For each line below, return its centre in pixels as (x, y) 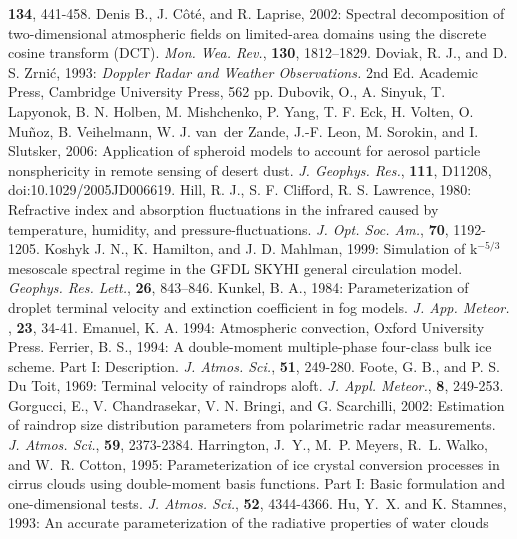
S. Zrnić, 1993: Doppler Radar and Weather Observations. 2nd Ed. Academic (243, 71)
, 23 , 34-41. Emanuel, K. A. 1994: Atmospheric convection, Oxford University (246, 326)
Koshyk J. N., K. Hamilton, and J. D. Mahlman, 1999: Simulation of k (261, 248)
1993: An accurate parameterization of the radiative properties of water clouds (248, 522)
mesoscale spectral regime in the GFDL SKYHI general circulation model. (235, 267)
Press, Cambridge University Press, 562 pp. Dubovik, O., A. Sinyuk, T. (227, 91)
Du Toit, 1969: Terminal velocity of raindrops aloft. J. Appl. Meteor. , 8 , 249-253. (256, 385)
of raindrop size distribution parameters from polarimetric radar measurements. (252, 424)
